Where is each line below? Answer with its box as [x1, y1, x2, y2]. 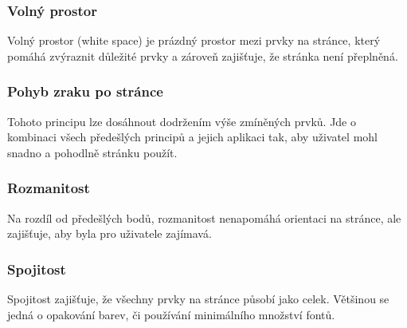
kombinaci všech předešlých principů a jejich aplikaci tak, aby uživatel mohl [7, 128, 378, 145]
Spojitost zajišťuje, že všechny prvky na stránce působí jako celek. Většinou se [7, 290, 389, 307]
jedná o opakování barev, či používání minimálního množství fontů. [7, 306, 335, 322]
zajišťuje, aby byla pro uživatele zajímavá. [7, 225, 212, 242]
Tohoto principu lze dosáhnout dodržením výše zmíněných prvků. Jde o [7, 113, 357, 129]
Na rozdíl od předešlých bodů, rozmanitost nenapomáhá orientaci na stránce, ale [7, 209, 401, 226]
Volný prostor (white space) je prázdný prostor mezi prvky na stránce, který [7, 32, 381, 49]
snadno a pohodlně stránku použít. [7, 144, 178, 160]
